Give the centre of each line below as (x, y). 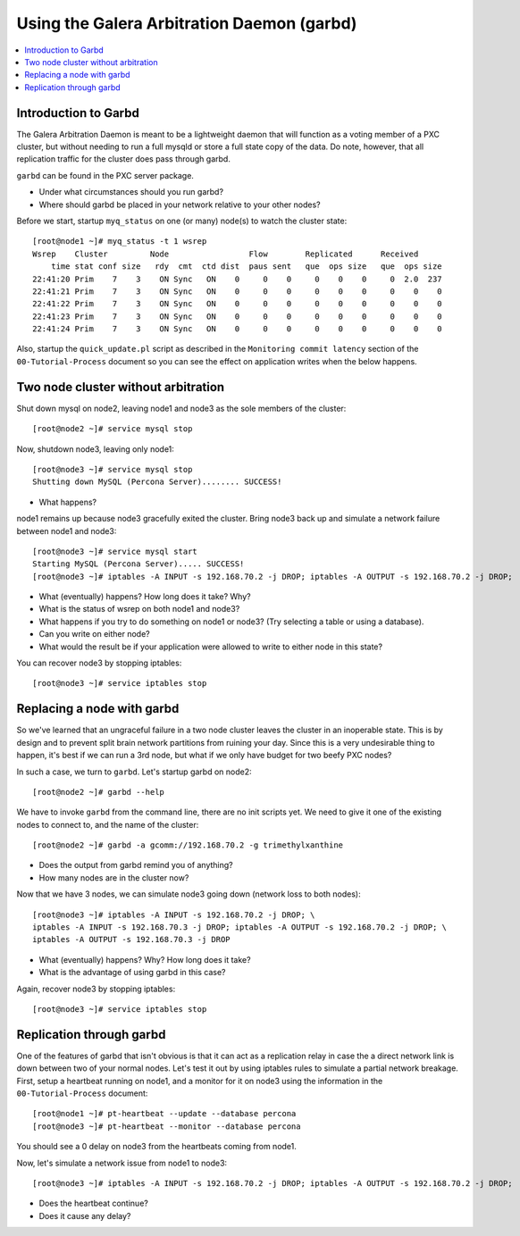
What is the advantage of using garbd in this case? (133, 973)
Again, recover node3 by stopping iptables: (96, 989)
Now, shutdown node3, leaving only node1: (95, 449)
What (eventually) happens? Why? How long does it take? (145, 959)
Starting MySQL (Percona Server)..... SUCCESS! (138, 564)
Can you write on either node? (95, 634)
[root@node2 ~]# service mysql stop (113, 429)
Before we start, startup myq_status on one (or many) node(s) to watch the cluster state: (182, 221)
